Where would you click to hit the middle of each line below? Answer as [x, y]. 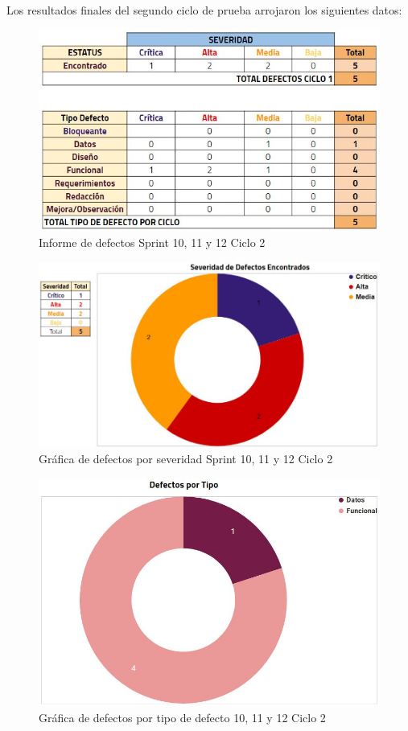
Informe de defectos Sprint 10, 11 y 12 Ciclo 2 [152, 242]
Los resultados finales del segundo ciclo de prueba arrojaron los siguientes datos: [204, 10]
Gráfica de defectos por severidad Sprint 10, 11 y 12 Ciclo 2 [186, 459]
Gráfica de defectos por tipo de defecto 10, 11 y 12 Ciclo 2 [182, 717]
